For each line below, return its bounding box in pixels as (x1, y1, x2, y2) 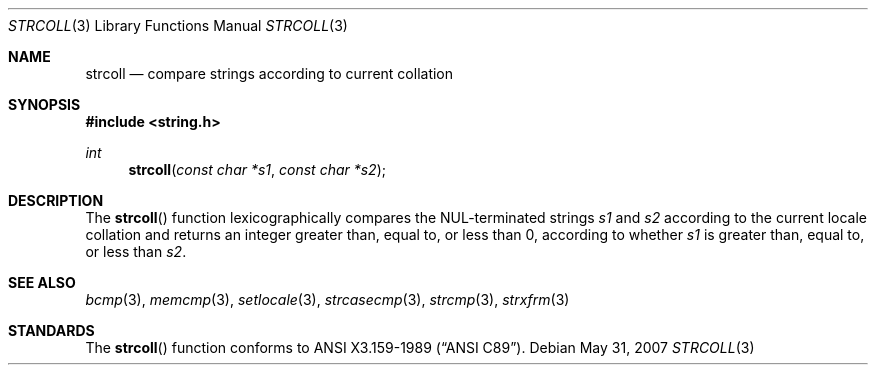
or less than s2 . (85, 243, 187, 260)
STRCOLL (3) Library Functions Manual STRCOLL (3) (8, 17, 348, 34)
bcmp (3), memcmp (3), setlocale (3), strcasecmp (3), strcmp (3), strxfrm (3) (85, 291, 570, 308)
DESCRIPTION (8, 192, 104, 209)
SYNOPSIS (8, 96, 81, 113)
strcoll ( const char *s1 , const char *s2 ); (128, 161, 386, 178)
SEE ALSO (8, 274, 76, 291)
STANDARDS (8, 322, 95, 339)
